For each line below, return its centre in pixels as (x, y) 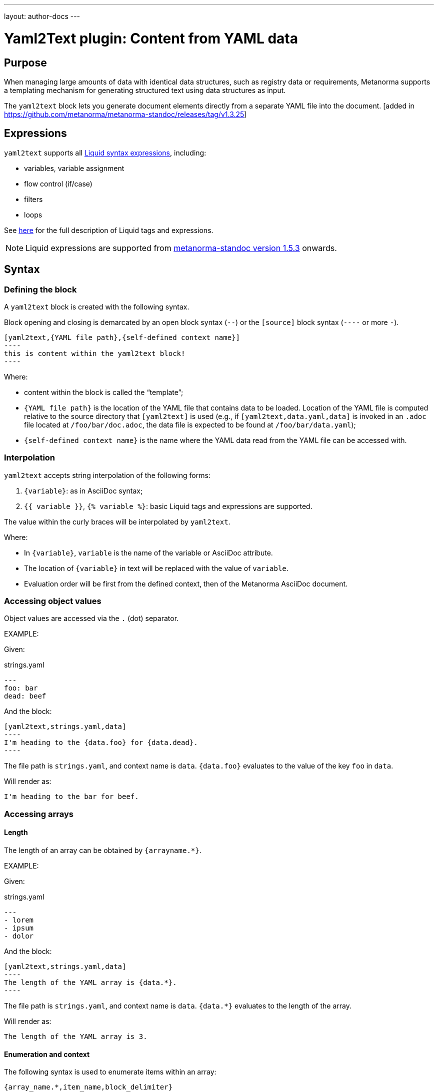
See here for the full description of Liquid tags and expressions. (109, 230)
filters (33, 199)
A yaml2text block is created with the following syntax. (97, 306)
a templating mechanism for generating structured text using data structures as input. (145, 90)
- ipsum (19, 928)
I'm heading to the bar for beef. (71, 797)
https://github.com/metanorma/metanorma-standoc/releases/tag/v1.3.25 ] (125, 114)
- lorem (19, 920)
